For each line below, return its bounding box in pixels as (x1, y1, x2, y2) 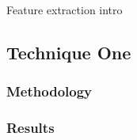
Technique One (6, 40, 131, 64)
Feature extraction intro (6, 2, 123, 17)
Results (6, 118, 55, 138)
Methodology (6, 81, 93, 101)
